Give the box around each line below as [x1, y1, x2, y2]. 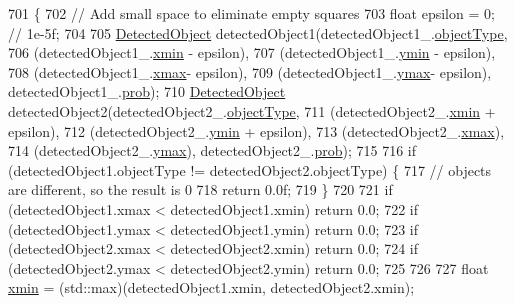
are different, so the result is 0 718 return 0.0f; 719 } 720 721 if [8, 179, 393, 200]
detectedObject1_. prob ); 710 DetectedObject [8, 81, 286, 102]
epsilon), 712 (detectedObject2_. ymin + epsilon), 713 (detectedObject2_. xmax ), [8, 120, 505, 141]
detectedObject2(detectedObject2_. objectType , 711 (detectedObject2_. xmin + [8, 100, 496, 121]
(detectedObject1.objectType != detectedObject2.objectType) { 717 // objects [8, 159, 492, 180]
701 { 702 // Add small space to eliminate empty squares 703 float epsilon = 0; [8, 3, 495, 23]
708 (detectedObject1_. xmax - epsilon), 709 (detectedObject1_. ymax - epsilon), [8, 61, 492, 82]
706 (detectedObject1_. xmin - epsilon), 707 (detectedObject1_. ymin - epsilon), [8, 42, 496, 63]
